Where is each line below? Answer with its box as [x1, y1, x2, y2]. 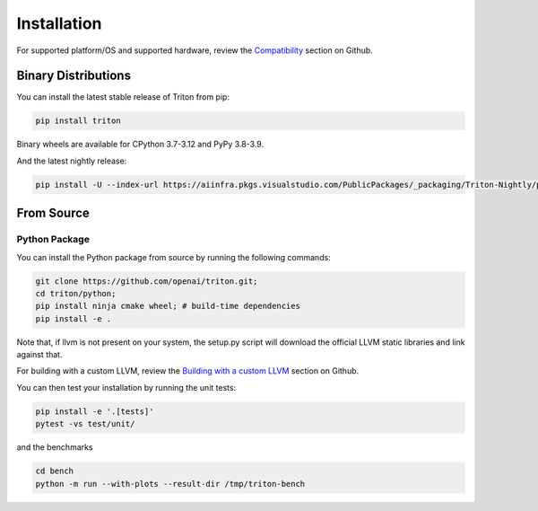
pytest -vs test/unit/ [35, 418, 135, 429]
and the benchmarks [16, 442, 93, 453]
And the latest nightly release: [16, 155, 127, 166]
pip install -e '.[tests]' [35, 406, 154, 417]
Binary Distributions [16, 68, 132, 84]
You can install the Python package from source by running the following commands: [16, 251, 331, 262]
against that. [16, 349, 63, 360]
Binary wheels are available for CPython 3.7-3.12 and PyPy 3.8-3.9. [16, 139, 265, 150]
